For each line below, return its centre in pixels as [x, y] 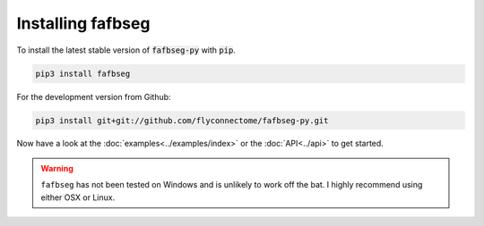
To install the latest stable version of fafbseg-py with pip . [126, 50]
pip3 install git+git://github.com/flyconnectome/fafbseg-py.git [182, 120]
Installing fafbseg [83, 23]
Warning [57, 168]
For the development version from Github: [94, 96]
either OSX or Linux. [78, 197]
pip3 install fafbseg [83, 73]
